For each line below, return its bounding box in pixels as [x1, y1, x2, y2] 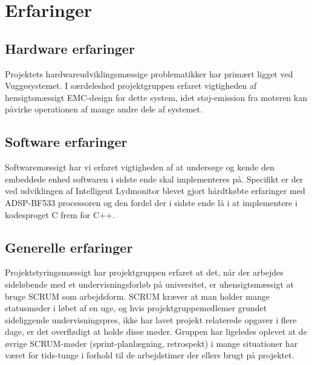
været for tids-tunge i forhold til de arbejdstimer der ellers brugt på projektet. [5, 349, 294, 361]
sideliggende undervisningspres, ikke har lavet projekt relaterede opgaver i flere [5, 313, 297, 326]
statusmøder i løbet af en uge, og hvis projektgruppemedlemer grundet [5, 302, 267, 314]
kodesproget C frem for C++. [5, 208, 115, 221]
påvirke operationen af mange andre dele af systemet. [5, 103, 203, 115]
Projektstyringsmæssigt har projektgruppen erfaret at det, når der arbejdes [5, 266, 284, 279]
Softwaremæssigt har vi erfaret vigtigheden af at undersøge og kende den [5, 161, 275, 173]
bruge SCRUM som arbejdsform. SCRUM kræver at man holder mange [5, 289, 270, 302]
